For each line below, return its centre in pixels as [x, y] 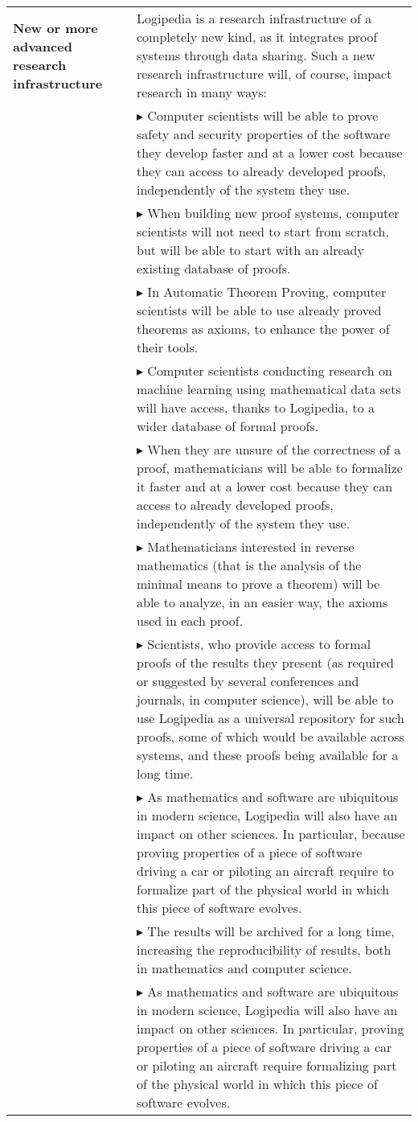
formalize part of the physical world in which [263, 889]
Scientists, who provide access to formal [259, 644]
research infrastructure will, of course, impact [264, 74]
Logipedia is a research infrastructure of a [254, 18]
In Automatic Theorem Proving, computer [267, 292]
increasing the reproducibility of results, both [264, 949]
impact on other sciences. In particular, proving [270, 1028]
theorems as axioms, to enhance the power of [263, 329]
